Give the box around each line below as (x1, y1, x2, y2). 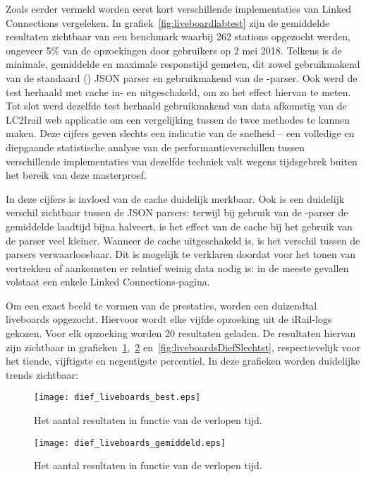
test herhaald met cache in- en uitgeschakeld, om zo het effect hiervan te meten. (6, 84, 351, 99)
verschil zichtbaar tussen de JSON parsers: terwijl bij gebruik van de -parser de (6, 205, 348, 220)
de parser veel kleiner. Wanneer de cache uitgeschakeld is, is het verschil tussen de (6, 232, 360, 247)
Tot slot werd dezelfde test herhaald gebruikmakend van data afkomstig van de (6, 98, 347, 113)
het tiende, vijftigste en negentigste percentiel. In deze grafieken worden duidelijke (6, 353, 360, 368)
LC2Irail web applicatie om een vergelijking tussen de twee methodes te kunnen (6, 112, 350, 126)
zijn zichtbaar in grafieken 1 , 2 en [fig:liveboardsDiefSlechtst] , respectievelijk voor (6, 339, 361, 354)
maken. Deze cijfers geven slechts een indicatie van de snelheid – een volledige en (6, 126, 355, 141)
